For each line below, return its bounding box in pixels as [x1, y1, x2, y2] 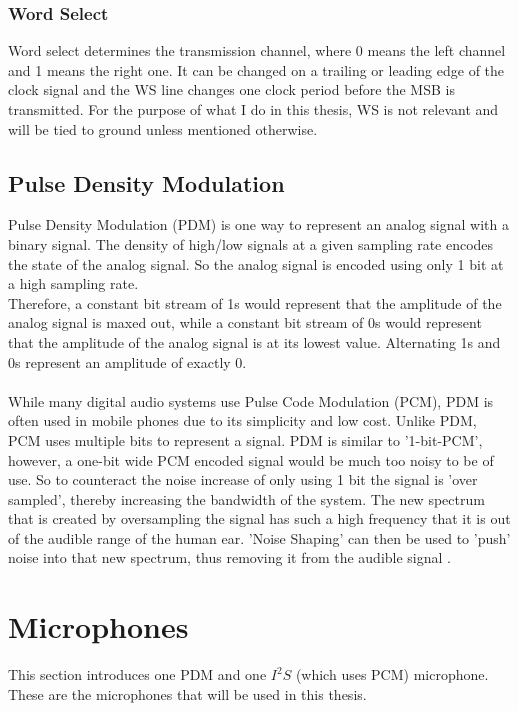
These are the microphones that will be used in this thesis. [8, 683, 367, 704]
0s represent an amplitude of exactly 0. [8, 351, 247, 372]
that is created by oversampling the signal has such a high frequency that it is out [8, 508, 511, 529]
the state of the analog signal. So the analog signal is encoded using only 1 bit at [8, 253, 504, 274]
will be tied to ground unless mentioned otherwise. [8, 118, 318, 139]
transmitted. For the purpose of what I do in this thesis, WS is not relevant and [8, 99, 499, 119]
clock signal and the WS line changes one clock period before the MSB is [8, 79, 455, 100]
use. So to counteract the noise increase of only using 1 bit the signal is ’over [8, 469, 478, 490]
